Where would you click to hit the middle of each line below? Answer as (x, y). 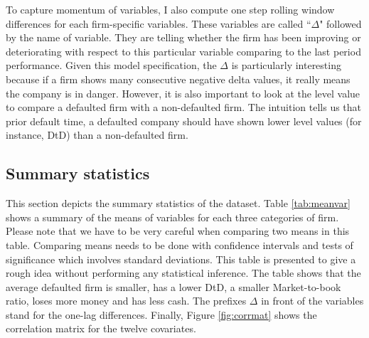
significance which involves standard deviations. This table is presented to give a (181, 259)
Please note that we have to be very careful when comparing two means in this (178, 231)
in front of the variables (312, 301)
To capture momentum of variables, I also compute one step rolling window (170, 9)
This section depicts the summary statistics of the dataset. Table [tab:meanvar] (178, 203)
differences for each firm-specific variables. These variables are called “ (159, 23)
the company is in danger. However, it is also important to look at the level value (183, 93)
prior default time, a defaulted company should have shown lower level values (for (184, 121)
